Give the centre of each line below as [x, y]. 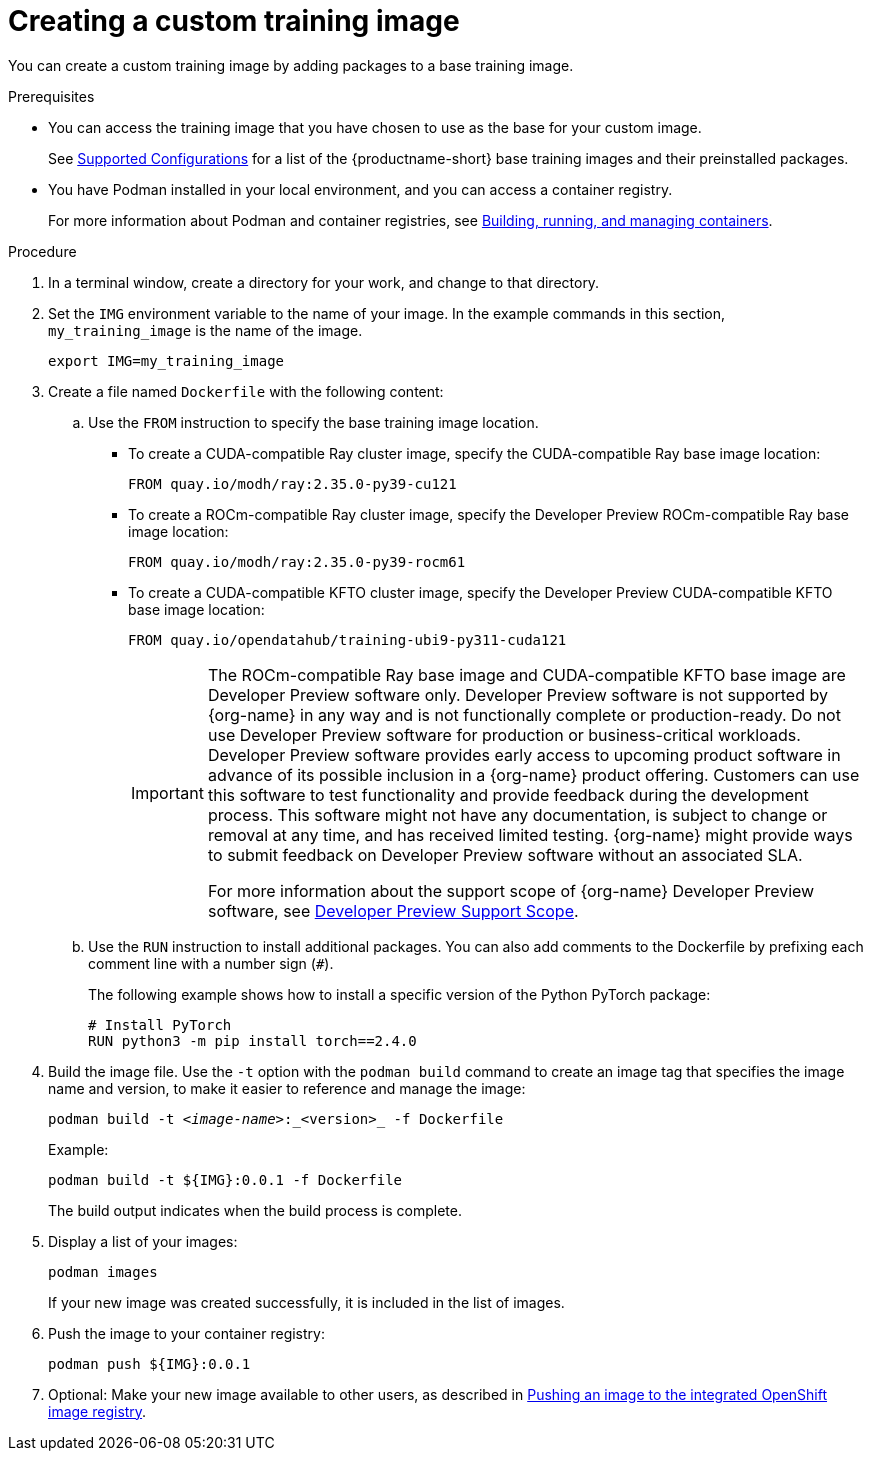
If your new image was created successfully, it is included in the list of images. [306, 1302]
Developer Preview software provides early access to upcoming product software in [524, 754]
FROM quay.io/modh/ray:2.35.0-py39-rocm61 [297, 561]
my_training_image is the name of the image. [205, 330]
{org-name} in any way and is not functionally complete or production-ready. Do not [524, 714]
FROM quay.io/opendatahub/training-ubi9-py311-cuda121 [347, 639]
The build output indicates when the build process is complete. [255, 1210]
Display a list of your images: [143, 1241]
